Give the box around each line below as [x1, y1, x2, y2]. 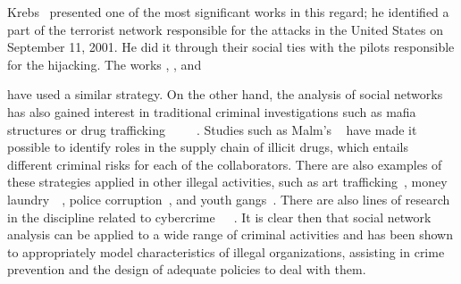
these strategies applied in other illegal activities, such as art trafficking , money [7, 172, 448, 191]
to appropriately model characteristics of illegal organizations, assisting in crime [7, 242, 445, 261]
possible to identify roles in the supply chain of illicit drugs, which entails [7, 138, 408, 156]
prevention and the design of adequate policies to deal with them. [7, 260, 366, 279]
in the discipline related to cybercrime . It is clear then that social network [7, 207, 432, 226]
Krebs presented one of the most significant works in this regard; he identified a [7, 3, 449, 21]
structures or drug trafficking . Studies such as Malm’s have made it [7, 120, 417, 138]
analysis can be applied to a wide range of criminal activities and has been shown [7, 225, 454, 244]
